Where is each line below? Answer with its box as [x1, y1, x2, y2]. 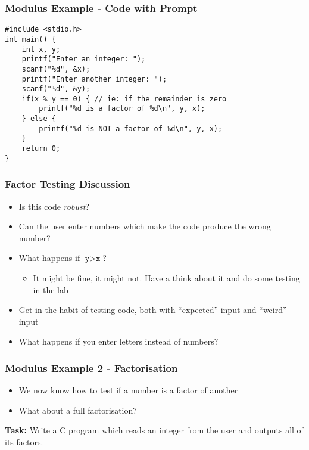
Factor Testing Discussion [5, 176, 130, 191]
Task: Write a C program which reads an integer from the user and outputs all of [5, 424, 304, 436]
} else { [21, 114, 56, 123]
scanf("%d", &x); [21, 64, 90, 73]
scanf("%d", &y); [21, 85, 90, 94]
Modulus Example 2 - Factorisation [5, 360, 178, 375]
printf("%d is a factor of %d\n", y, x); [39, 104, 205, 113]
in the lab [33, 283, 68, 296]
